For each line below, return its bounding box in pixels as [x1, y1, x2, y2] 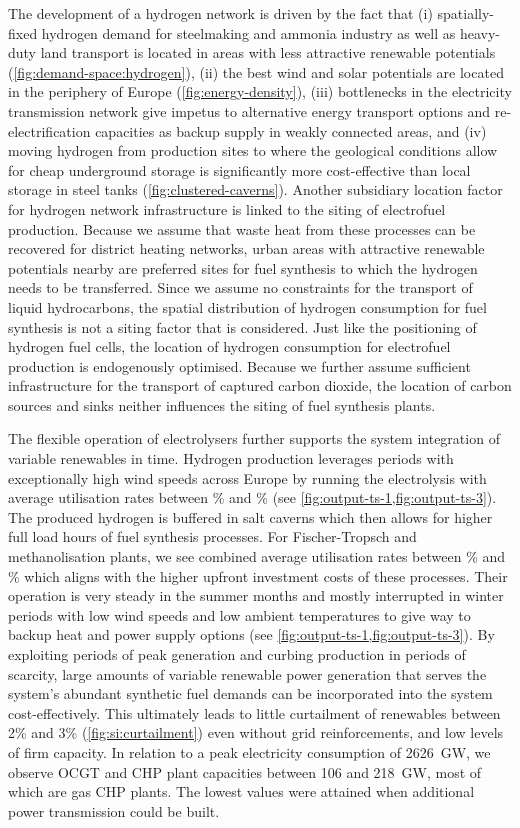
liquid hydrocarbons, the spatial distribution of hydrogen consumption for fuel [8, 296, 487, 317]
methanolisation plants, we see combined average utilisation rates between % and [8, 546, 506, 567]
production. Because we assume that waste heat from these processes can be [8, 218, 476, 239]
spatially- [437, 3, 494, 23]
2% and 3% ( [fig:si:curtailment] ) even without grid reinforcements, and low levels [8, 722, 504, 743]
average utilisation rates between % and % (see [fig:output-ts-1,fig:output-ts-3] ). [8, 487, 497, 508]
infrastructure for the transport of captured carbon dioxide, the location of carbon [8, 375, 512, 396]
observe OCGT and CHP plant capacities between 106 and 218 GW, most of [8, 761, 482, 782]
